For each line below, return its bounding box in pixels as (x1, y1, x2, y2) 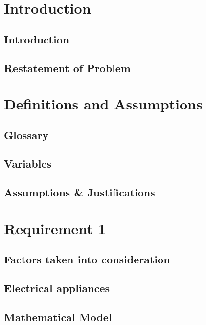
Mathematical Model (4, 309, 112, 324)
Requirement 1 (4, 218, 106, 238)
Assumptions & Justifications (4, 185, 155, 200)
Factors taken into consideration (4, 252, 170, 267)
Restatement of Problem (4, 60, 131, 75)
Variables (4, 156, 52, 171)
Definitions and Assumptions (4, 94, 203, 114)
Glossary (4, 127, 49, 142)
